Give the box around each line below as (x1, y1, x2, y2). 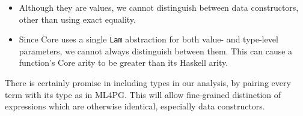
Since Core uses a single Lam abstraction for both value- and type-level (19, 33, 278, 45)
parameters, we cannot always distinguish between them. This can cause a (19, 44, 293, 57)
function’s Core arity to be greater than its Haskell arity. (19, 56, 228, 69)
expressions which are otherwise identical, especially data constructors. (5, 100, 265, 112)
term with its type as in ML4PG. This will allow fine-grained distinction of (5, 88, 281, 100)
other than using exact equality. (19, 13, 136, 25)
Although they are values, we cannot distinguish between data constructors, (19, 1, 299, 13)
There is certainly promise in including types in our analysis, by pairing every (5, 77, 291, 89)
